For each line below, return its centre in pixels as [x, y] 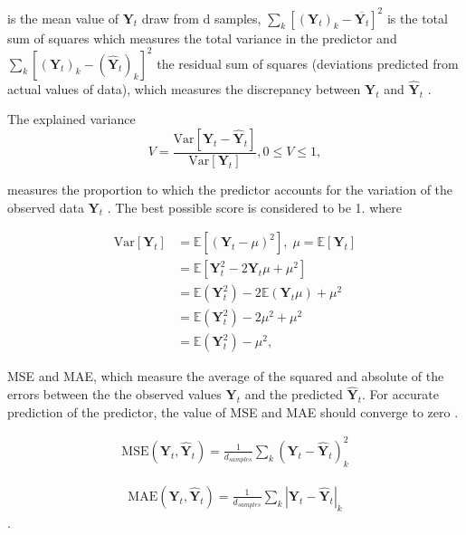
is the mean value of [63, 18]
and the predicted [294, 394]
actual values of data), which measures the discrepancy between [184, 88]
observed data [46, 207]
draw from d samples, [201, 18]
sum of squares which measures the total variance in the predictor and [202, 38]
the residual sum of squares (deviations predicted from [308, 63]
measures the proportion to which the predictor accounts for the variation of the [230, 190]
